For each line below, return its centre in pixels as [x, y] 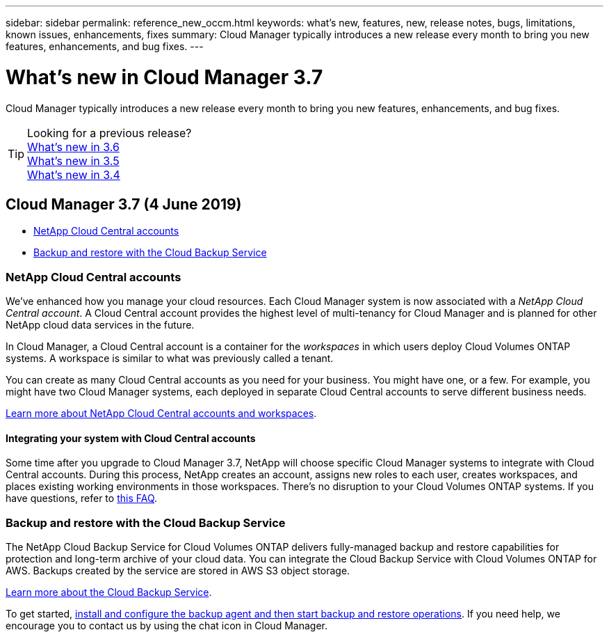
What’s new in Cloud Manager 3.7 [164, 77]
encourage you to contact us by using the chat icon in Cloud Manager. [167, 626]
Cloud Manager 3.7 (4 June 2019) [124, 204]
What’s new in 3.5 [73, 160]
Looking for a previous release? [109, 133]
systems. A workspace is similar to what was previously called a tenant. [170, 359]
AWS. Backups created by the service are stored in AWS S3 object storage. [178, 571]
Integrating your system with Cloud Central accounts [131, 438]
